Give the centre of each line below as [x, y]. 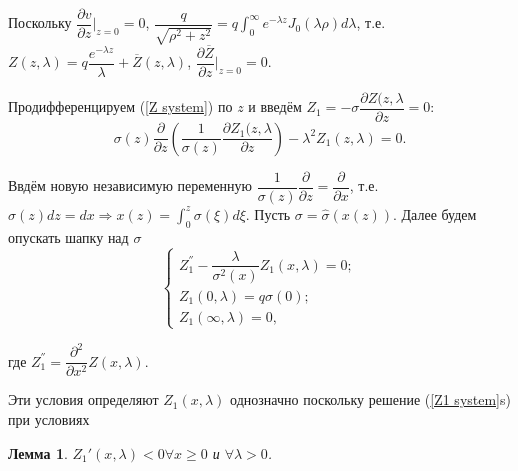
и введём [275, 106]
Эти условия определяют [83, 399]
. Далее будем [434, 213]
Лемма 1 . [38, 452]
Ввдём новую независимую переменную [130, 185]
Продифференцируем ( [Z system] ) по [120, 106]
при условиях [49, 419]
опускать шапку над [68, 236]
